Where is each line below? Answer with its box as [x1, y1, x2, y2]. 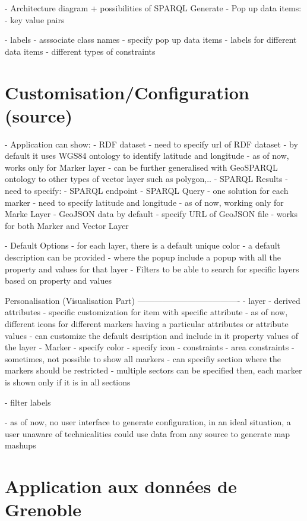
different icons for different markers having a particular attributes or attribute [5, 318, 289, 329]
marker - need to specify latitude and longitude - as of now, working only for [5, 196, 284, 208]
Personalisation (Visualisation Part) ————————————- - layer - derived [5, 294, 300, 306]
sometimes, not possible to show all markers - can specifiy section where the [5, 352, 281, 365]
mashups [5, 439, 36, 451]
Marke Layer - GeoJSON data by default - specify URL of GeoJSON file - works [5, 208, 297, 220]
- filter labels [5, 396, 51, 408]
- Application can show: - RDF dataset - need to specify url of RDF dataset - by [5, 137, 298, 150]
